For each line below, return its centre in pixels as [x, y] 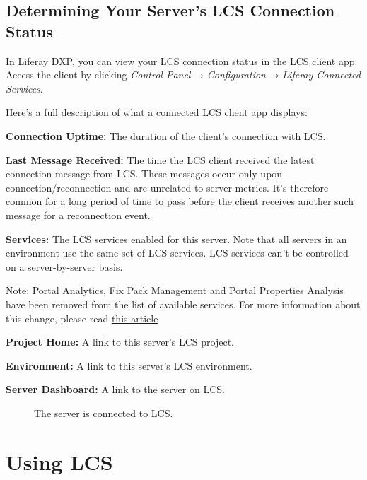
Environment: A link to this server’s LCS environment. [129, 365]
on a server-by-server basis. [64, 266]
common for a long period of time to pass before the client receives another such [180, 201]
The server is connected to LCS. [104, 412]
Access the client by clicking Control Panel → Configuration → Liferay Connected [183, 75]
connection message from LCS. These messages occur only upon [144, 174]
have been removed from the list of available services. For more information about [183, 304]
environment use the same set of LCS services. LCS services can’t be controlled [177, 253]
